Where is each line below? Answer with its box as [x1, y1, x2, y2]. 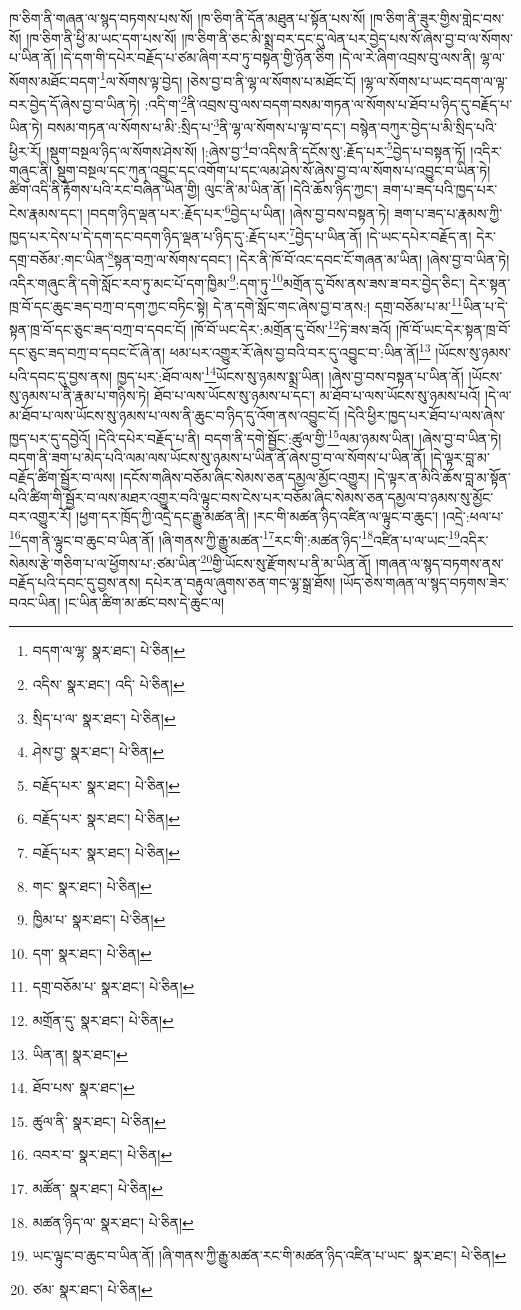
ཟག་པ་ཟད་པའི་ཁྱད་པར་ [382, 179, 498, 200]
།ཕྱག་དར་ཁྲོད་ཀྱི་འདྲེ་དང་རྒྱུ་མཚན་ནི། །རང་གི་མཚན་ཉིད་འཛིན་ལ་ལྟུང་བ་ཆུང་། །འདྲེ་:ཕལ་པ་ [76, 506, 504, 527]
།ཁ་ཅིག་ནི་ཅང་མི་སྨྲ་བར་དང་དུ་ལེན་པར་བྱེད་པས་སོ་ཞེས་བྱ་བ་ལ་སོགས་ [181, 27, 513, 48]
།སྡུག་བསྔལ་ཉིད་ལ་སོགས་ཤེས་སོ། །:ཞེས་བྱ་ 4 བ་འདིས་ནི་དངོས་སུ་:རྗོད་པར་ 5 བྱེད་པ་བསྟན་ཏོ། [46, 137, 466, 161]
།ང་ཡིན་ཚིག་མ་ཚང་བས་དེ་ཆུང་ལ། [65, 591, 225, 612]
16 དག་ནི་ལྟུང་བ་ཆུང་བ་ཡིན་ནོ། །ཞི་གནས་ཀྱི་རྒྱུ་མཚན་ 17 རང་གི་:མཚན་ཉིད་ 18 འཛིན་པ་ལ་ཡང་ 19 [9, 526, 460, 550]
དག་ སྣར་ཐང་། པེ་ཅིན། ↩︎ [32, 942, 152, 963]
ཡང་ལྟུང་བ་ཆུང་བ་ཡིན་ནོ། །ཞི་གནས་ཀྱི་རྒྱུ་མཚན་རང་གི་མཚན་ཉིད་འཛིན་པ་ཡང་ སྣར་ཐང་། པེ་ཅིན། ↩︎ [32, 1245, 507, 1266]
